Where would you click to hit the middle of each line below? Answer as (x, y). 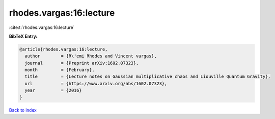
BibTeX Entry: (23, 36)
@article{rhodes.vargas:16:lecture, (64, 49)
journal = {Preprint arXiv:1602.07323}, (82, 63)
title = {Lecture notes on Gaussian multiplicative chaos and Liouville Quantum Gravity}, (148, 77)
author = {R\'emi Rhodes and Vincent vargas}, (91, 56)
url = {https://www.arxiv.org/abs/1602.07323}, (96, 83)
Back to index (23, 110)
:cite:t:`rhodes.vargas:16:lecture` (42, 27)
